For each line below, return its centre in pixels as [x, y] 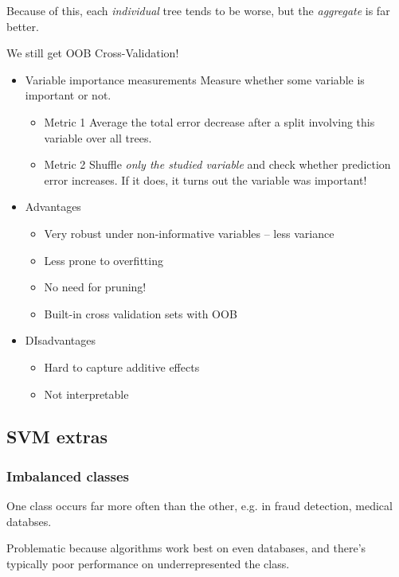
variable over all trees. [98, 137]
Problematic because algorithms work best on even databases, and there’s [186, 548]
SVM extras [57, 437]
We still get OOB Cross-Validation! [93, 53]
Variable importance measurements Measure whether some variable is [195, 79]
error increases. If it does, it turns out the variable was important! [205, 179]
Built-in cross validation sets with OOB [141, 313]
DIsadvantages [61, 340]
